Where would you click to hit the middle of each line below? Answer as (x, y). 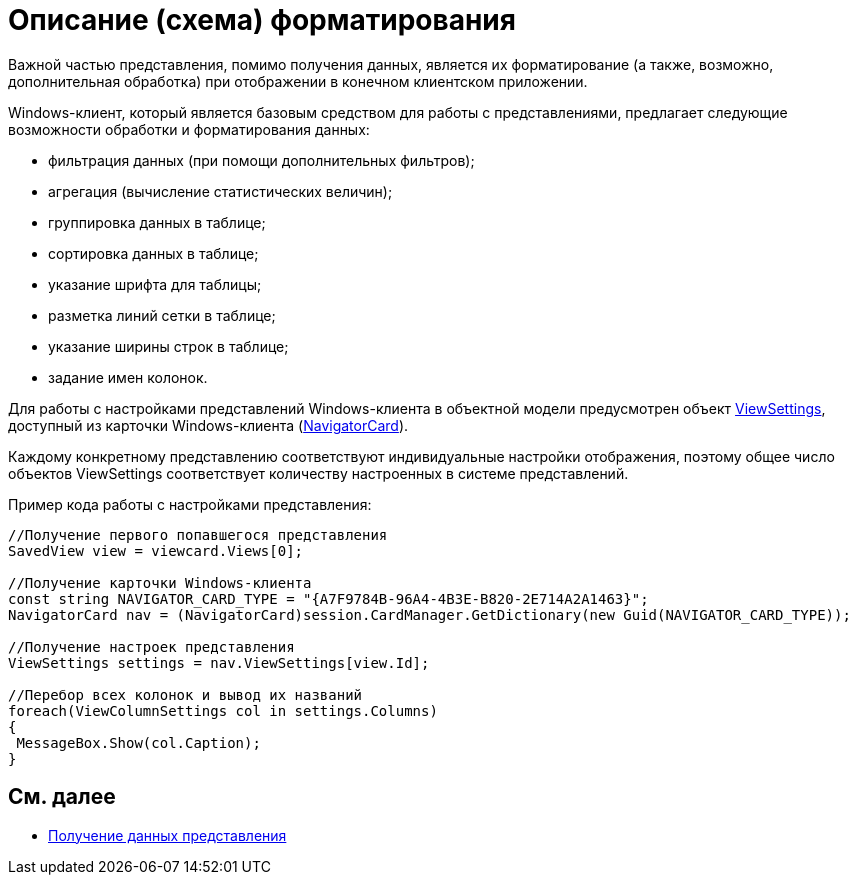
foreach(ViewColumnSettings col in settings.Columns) (223, 710)
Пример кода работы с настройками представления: (190, 504)
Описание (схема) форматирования (262, 20)
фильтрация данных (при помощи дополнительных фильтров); (261, 160)
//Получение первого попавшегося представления (198, 534)
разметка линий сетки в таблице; (162, 315)
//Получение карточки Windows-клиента (160, 582)
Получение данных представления (167, 835)
